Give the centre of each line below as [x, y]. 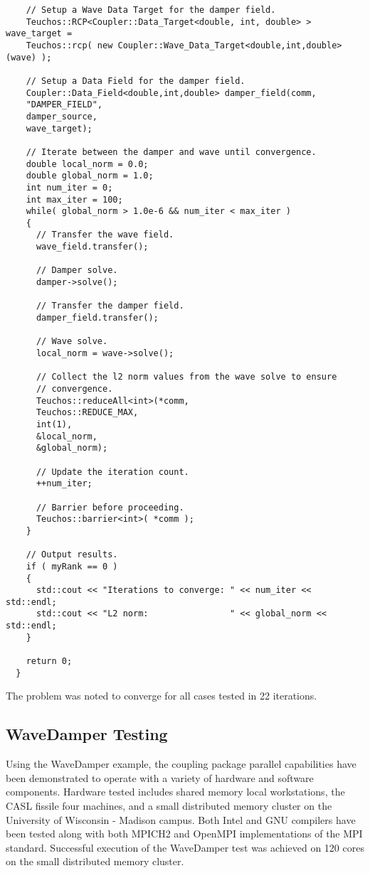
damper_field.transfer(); [97, 318]
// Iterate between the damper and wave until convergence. [171, 152]
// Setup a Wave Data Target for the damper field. [151, 10]
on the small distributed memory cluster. [95, 861]
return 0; [49, 662]
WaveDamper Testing [87, 734]
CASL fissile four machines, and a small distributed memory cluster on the [169, 805]
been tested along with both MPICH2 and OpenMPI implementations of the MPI [184, 834]
